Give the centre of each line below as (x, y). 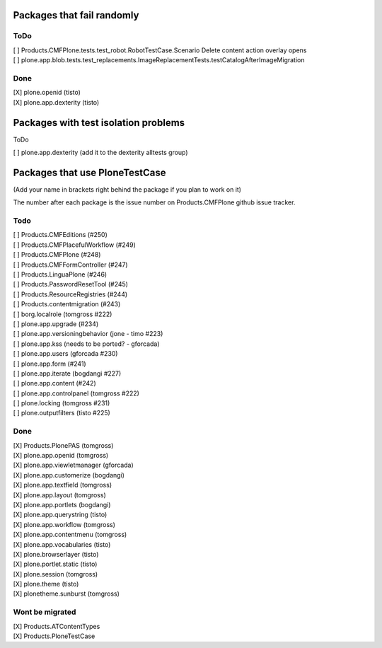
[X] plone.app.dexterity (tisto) (56, 102)
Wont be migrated (45, 612)
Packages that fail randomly (76, 15)
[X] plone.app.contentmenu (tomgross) (70, 535)
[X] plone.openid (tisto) (47, 93)
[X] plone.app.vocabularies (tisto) (62, 544)
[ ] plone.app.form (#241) (50, 364)
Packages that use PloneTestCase (89, 172)
